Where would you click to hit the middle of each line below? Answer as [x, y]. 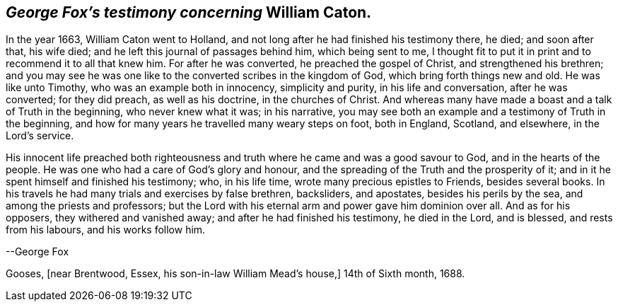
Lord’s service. [40, 136]
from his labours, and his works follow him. [106, 230]
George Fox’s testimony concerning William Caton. [189, 12]
